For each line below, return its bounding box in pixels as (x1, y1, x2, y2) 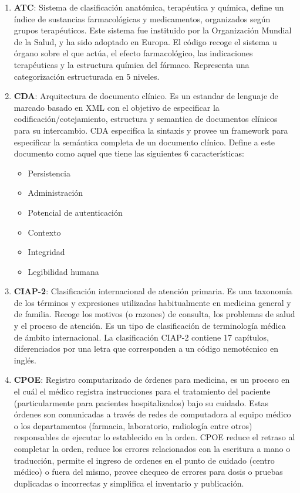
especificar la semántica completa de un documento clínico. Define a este (14, 135, 275, 148)
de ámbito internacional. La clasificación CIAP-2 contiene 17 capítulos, (14, 331, 269, 343)
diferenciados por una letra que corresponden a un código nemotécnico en (14, 342, 279, 355)
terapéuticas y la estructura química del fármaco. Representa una (14, 58, 250, 70)
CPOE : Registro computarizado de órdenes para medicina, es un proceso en (14, 373, 290, 386)
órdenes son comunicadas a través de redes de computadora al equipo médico (14, 408, 291, 420)
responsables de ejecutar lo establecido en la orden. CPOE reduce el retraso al (14, 431, 295, 443)
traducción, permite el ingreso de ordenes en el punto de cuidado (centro (14, 454, 275, 466)
